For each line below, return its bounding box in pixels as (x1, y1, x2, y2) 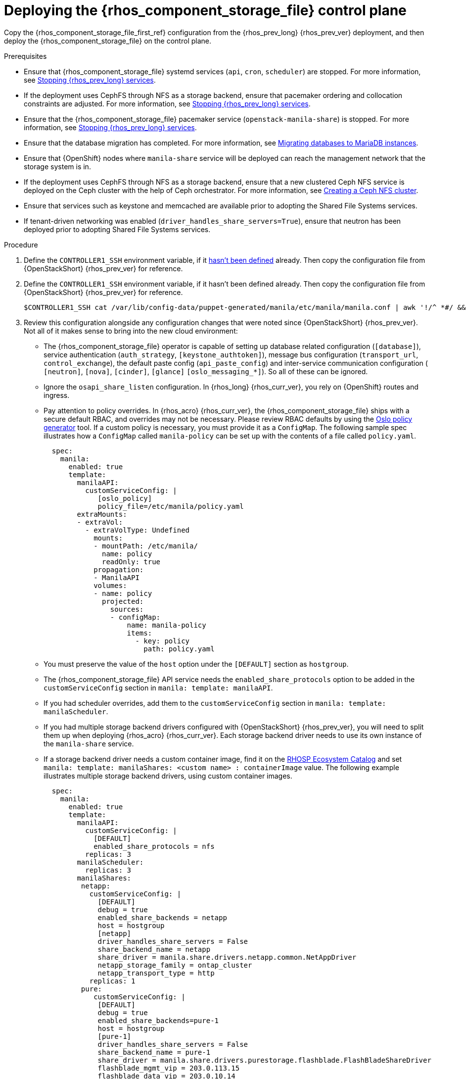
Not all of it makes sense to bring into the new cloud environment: (24, 326, 238, 335)
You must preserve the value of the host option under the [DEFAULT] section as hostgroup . (44, 659, 349, 668)
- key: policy (135, 637, 190, 645)
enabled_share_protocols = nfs (93, 842, 215, 850)
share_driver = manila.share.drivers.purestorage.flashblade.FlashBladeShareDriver (97, 1056, 431, 1064)
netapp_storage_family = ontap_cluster (97, 961, 252, 969)
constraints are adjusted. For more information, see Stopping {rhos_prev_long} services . (24, 99, 311, 108)
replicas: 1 (89, 977, 136, 985)
